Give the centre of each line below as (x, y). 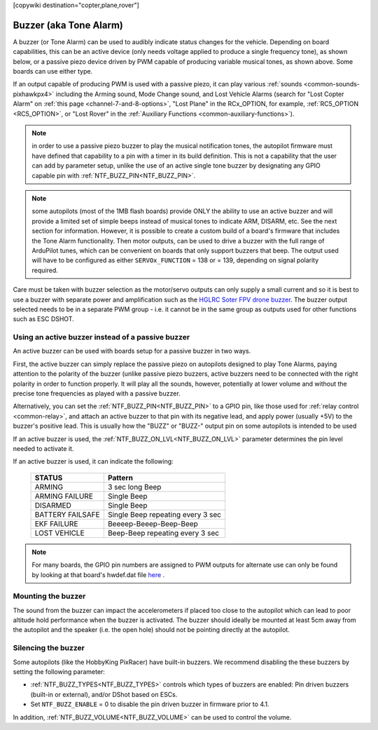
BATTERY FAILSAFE (68, 514)
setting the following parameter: (59, 671)
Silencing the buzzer (49, 648)
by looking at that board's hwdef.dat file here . (98, 574)
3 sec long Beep (134, 487)
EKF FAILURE (56, 524)
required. (45, 270)
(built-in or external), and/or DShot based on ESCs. (104, 694)
